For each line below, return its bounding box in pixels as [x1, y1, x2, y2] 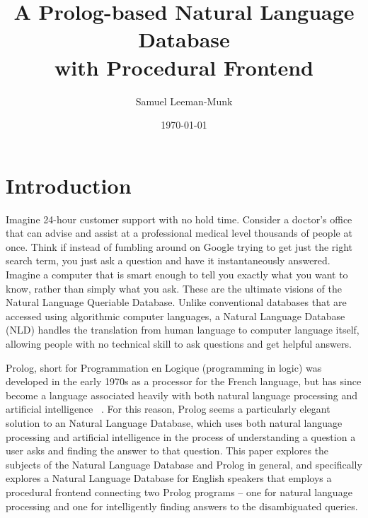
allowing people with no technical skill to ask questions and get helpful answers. [6, 336, 352, 351]
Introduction [6, 170, 132, 199]
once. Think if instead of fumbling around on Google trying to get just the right [6, 239, 353, 254]
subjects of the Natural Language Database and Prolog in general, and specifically [6, 457, 362, 471]
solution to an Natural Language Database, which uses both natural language [6, 415, 343, 430]
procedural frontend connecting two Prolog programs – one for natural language [6, 484, 352, 499]
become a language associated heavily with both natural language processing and [6, 387, 358, 402]
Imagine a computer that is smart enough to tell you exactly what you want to [6, 267, 348, 281]
